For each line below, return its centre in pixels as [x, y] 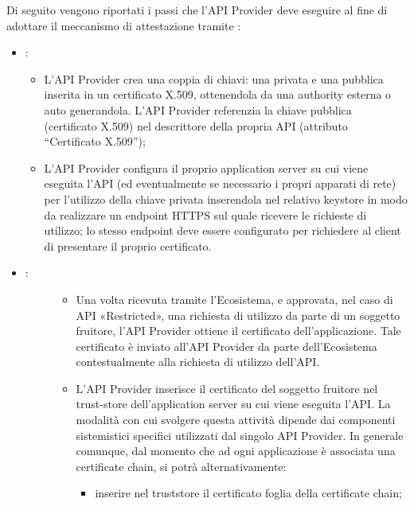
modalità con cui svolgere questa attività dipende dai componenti [236, 420]
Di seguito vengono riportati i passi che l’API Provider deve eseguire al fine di [197, 10]
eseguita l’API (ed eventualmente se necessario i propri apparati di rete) [220, 183]
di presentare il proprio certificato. [128, 245]
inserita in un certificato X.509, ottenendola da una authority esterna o [218, 94]
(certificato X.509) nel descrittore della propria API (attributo [196, 125]
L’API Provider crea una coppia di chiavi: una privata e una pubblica [214, 78]
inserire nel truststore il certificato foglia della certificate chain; [248, 493]
